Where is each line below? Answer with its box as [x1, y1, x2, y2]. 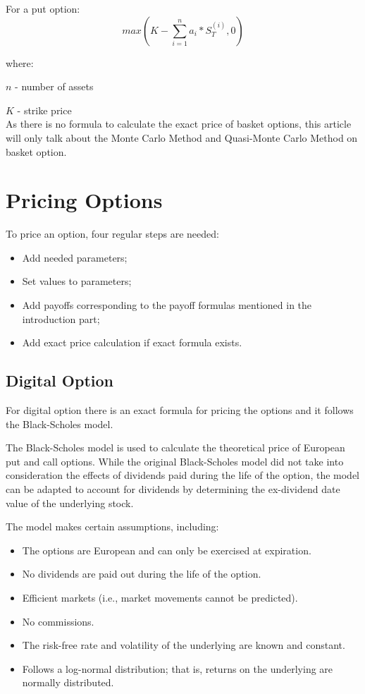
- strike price [17, 102, 72, 117]
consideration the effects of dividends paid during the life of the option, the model [6, 468, 360, 482]
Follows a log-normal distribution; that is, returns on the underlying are [22, 661, 333, 676]
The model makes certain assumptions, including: [6, 519, 219, 534]
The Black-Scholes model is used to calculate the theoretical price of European [6, 440, 345, 455]
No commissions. [22, 614, 94, 628]
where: [6, 55, 34, 70]
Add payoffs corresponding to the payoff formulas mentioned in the [22, 298, 312, 312]
